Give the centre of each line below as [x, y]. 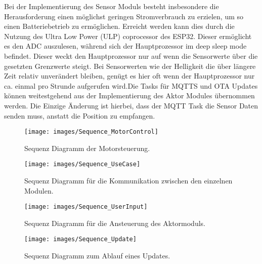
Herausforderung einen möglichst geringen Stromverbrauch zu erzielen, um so [124, 16]
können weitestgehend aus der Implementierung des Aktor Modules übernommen [129, 96]
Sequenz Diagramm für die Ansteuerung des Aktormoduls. [115, 223]
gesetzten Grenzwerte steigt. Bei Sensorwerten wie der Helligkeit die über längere [130, 66]
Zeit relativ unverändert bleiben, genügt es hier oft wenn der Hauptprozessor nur [129, 76]
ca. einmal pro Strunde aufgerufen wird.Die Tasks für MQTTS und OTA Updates [131, 85]
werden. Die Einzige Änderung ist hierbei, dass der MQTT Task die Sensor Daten [131, 105]
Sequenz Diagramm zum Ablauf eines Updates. [97, 256]
